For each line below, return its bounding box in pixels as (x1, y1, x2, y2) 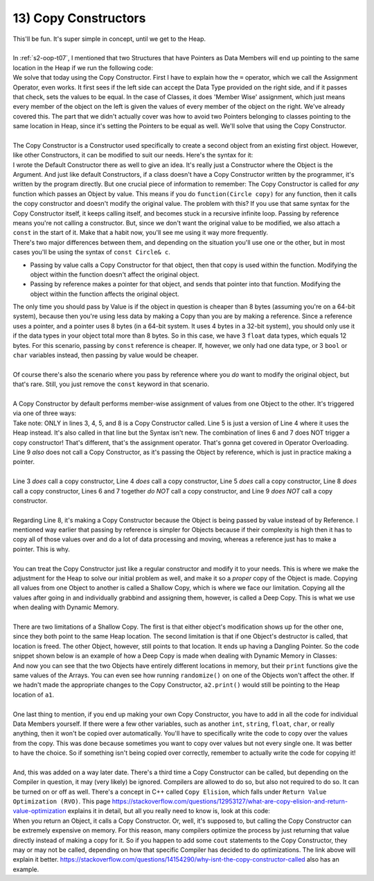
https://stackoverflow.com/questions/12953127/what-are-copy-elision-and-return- (112, 797, 348, 805)
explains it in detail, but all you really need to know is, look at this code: (67, 807, 270, 815)
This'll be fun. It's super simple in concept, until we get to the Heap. (12, 35, 206, 43)
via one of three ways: (12, 409, 76, 417)
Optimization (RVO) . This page (12, 797, 111, 805)
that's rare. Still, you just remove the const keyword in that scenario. (12, 380, 209, 388)
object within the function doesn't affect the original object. (30, 270, 199, 279)
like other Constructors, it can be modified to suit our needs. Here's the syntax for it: (12, 151, 253, 159)
